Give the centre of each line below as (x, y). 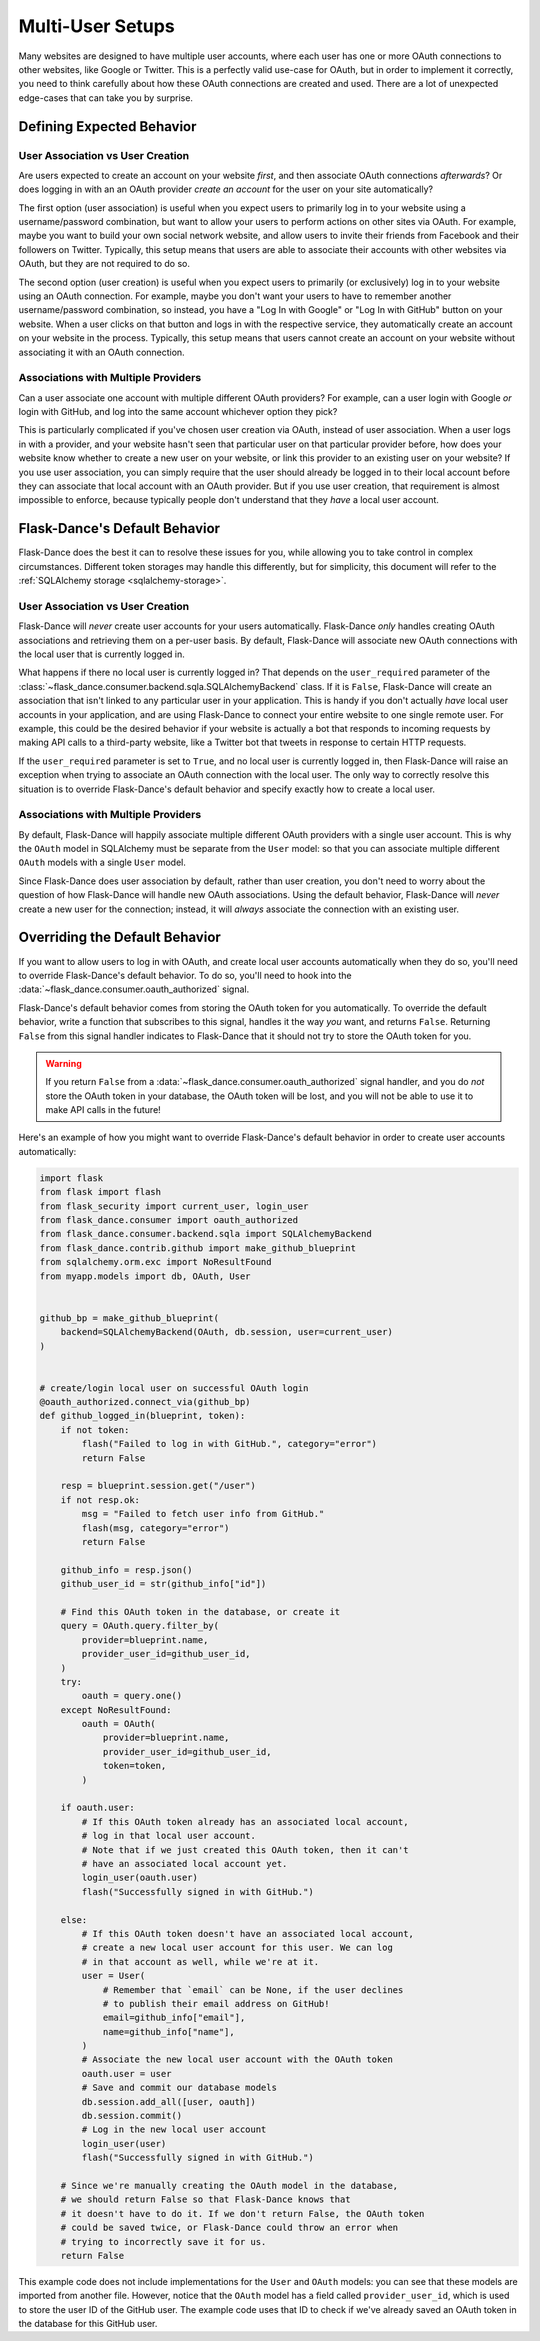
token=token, (134, 1766)
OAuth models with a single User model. (102, 862)
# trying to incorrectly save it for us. (163, 2241)
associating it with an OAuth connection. (101, 352)
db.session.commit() (132, 2116)
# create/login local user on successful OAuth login (174, 1388)
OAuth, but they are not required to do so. (104, 264)
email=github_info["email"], (174, 2018)
